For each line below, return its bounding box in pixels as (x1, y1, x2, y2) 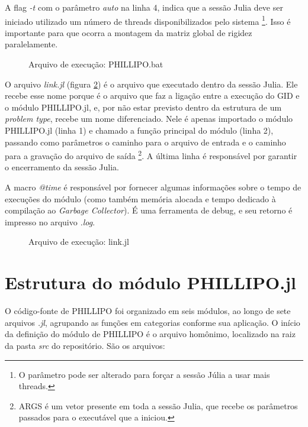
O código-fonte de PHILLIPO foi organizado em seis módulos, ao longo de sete (5, 305, 291, 317)
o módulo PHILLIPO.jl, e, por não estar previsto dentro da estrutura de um (5, 101, 282, 113)
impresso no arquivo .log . (5, 215, 95, 228)
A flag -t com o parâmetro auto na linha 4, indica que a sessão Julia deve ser (5, 1, 283, 13)
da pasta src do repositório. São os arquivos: (5, 339, 165, 351)
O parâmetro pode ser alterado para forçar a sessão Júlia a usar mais (18, 368, 270, 380)
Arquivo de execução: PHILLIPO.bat (28, 58, 163, 70)
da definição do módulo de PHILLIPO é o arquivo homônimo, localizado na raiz (5, 328, 296, 340)
